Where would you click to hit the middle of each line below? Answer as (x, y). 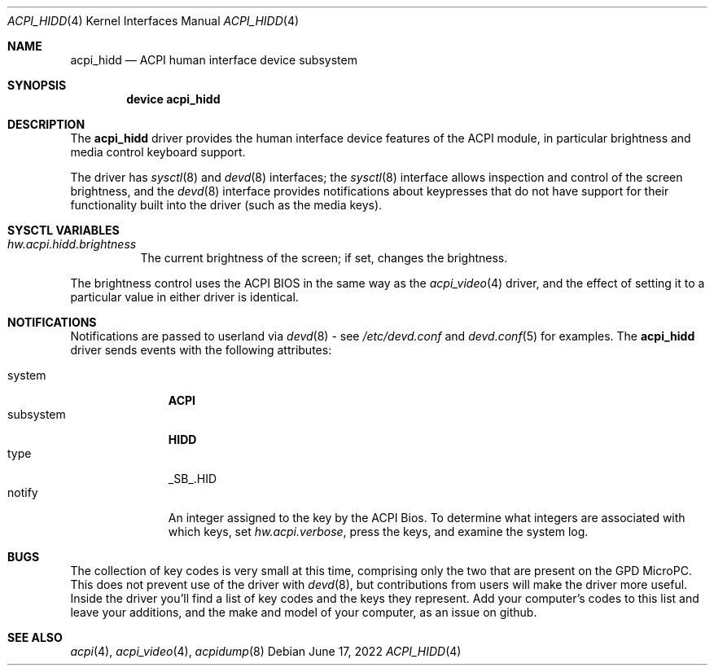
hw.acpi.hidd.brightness (72, 244)
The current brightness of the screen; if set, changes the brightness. (324, 258)
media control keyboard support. (158, 152)
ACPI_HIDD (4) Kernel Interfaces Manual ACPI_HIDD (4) (153, 21)
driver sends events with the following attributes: (201, 350)
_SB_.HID (193, 479)
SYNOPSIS (37, 85)
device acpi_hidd (173, 99)
